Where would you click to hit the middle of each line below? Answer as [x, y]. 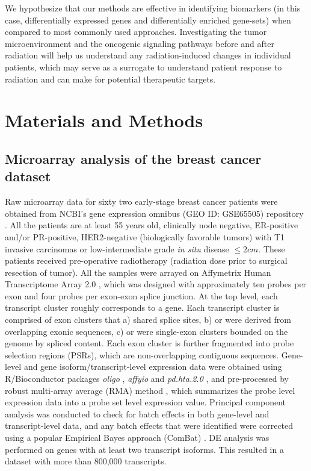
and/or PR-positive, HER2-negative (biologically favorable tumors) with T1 [145, 236]
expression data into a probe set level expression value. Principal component [146, 402]
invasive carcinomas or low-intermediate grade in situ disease [117, 248]
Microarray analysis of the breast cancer [133, 158]
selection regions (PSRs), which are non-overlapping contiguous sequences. [142, 354]
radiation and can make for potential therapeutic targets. [110, 79]
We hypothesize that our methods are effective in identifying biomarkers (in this [153, 8]
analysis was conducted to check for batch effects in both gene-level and [137, 413]
